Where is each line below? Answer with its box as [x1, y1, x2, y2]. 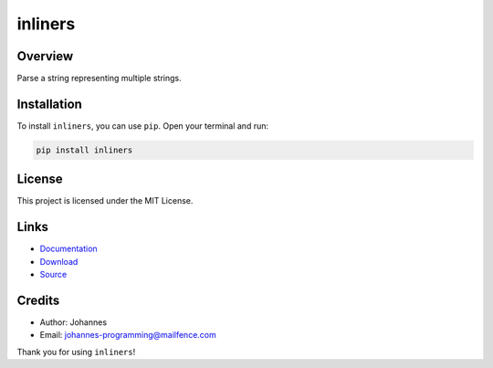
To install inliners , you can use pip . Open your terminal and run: [16, 120, 269, 131]
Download [39, 256, 79, 267]
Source [39, 269, 68, 280]
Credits [16, 292, 60, 308]
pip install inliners [36, 144, 133, 155]
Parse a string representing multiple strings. [16, 73, 182, 84]
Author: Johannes [39, 317, 108, 328]
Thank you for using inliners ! [16, 346, 136, 357]
